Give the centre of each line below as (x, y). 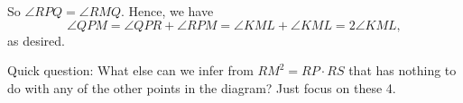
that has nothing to (403, 70)
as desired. (36, 40)
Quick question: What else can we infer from (130, 70)
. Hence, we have (167, 11)
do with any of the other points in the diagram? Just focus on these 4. (202, 87)
